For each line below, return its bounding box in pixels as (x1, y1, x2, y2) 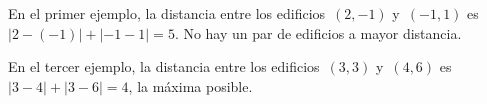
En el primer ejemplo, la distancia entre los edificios (8, 3, 326, 23)
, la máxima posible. (128, 75, 253, 96)
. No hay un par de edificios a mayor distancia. (174, 22, 462, 43)
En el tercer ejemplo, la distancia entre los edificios (8, 56, 320, 77)
